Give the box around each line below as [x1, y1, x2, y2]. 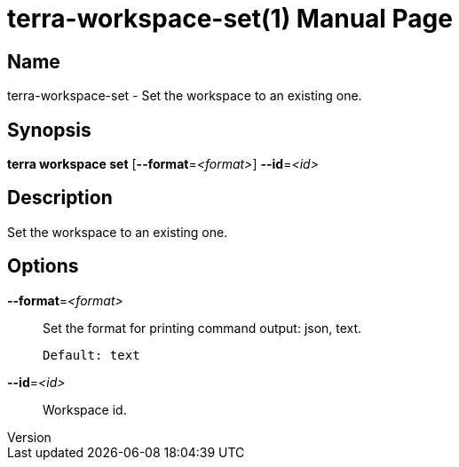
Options [7, 255, 79, 278]
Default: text [43, 347, 140, 362]
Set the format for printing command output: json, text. [43, 320, 362, 336]
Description [7, 186, 113, 210]
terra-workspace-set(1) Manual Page [7, 4, 453, 34]
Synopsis [7, 118, 91, 141]
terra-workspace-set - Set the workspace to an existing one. [7, 88, 362, 104]
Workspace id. [43, 401, 127, 417]
